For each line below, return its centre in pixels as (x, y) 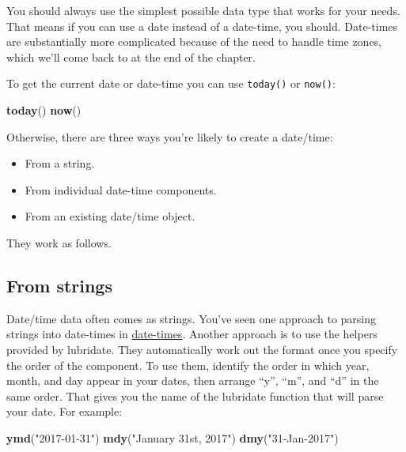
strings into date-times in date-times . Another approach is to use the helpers (192, 334)
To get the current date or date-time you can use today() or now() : (171, 83)
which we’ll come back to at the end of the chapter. (131, 56)
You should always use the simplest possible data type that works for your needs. (203, 10)
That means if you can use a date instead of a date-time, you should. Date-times (202, 26)
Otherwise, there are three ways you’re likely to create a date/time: (170, 136)
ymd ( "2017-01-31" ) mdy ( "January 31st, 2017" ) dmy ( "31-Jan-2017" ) (173, 437)
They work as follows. (59, 243)
